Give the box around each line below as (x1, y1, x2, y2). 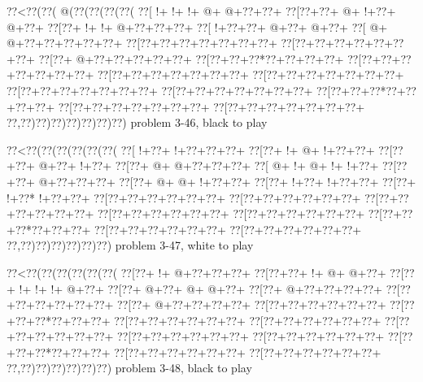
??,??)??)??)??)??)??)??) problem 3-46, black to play (7, 114, 268, 131)
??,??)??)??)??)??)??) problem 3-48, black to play (7, 359, 252, 376)
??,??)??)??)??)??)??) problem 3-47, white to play (7, 237, 254, 254)
